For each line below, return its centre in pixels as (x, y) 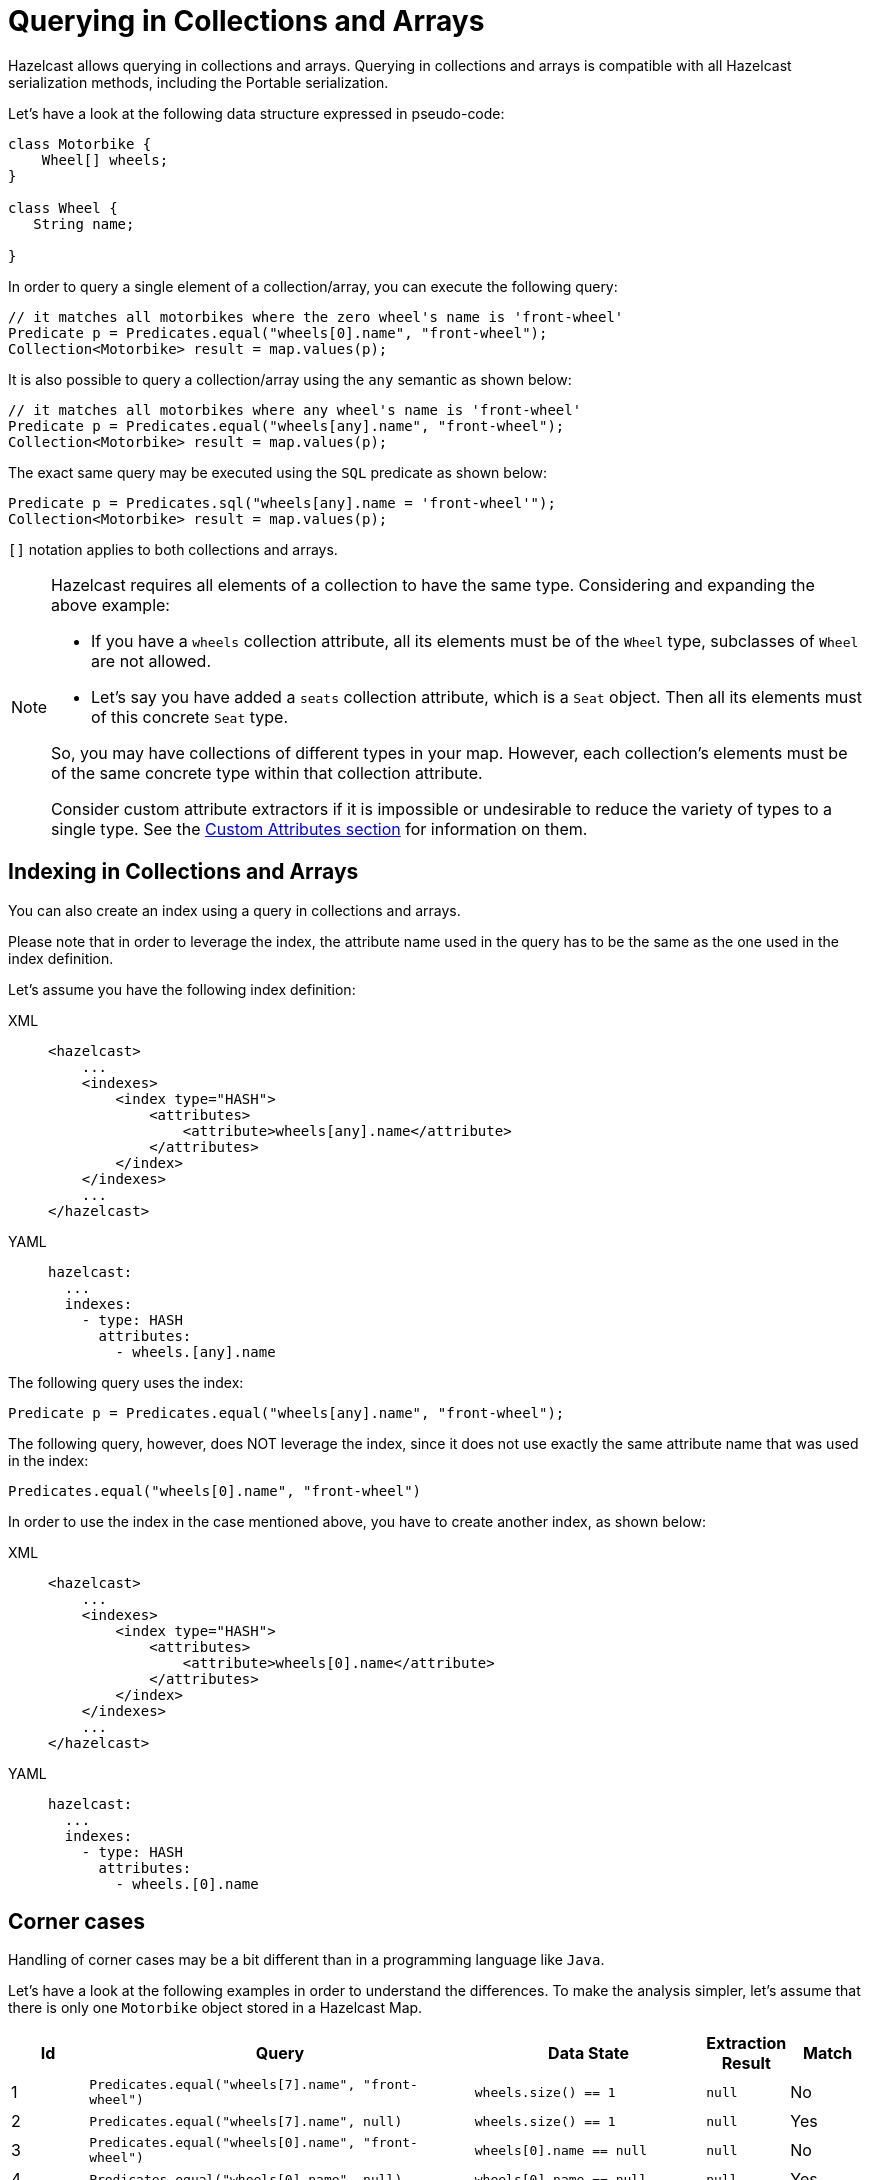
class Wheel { (63, 207)
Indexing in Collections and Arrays (183, 872)
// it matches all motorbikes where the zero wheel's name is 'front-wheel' (316, 316)
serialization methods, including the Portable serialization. (198, 82)
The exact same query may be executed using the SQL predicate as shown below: (278, 472)
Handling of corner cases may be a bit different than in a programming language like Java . (306, 1960)
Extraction (746, 2043)
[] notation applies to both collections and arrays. (173, 549)
